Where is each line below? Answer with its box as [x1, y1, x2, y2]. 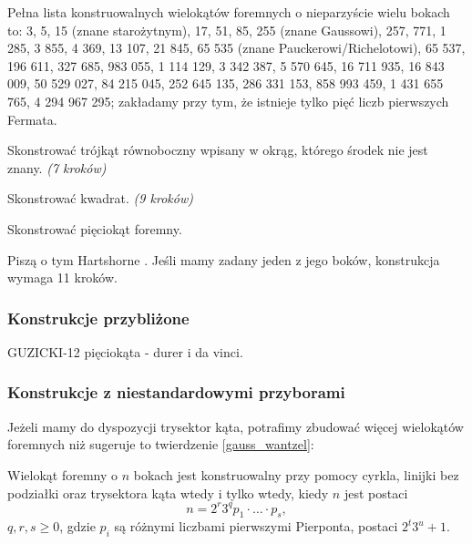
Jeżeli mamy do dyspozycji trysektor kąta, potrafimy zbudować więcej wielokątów [7, 416, 464, 436]
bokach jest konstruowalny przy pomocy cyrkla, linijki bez [133, 465, 459, 484]
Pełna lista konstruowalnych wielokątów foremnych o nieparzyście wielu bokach [7, 3, 450, 21]
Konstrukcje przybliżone [7, 306, 190, 329]
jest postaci [344, 483, 408, 502]
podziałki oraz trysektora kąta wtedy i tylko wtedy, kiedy [7, 483, 329, 502]
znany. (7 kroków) [7, 158, 107, 177]
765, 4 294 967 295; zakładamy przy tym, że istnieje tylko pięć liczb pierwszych [7, 91, 449, 110]
